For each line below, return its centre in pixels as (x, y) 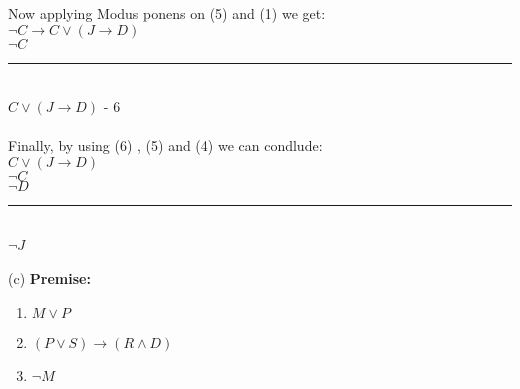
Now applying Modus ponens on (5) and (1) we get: (167, 13)
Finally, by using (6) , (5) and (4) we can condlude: (165, 145)
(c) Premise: (49, 278)
